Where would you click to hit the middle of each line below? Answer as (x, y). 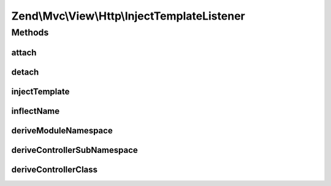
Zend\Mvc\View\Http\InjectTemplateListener (128, 16)
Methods (30, 32)
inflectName (36, 111)
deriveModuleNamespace (62, 131)
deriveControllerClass (55, 169)
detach (25, 72)
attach (24, 52)
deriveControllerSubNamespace (74, 150)
